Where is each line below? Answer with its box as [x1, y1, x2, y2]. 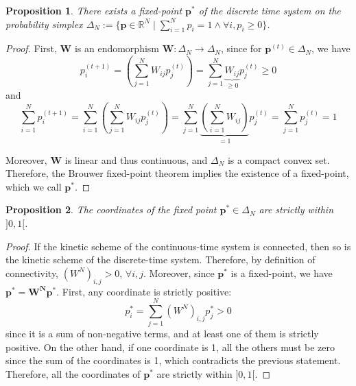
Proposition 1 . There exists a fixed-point [5, 3, 182, 17]
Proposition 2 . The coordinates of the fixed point [5, 202, 217, 217]
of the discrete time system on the [198, 3, 341, 17]
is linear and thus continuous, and [64, 152, 208, 167]
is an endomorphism [74, 41, 159, 56]
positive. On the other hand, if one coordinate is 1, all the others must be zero [5, 339, 335, 354]
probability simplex [5, 16, 83, 31]
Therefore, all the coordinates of [5, 367, 141, 381]
